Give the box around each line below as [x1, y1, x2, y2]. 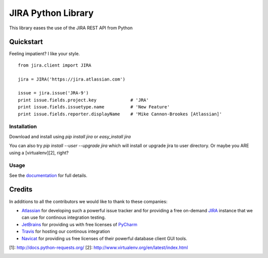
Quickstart [9, 38, 43, 46]
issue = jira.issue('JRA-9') [18, 90, 89, 96]
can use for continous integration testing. [21, 214, 106, 221]
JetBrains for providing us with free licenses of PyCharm [21, 221, 137, 227]
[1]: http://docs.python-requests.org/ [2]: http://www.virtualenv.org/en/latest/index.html [9, 244, 188, 251]
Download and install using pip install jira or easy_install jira [9, 133, 131, 139]
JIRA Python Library [9, 7, 94, 18]
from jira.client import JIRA [18, 62, 92, 68]
